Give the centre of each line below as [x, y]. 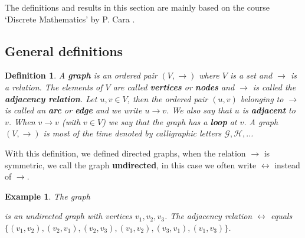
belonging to [262, 98]
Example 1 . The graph [47, 196]
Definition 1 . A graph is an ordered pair [81, 75]
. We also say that [199, 110]
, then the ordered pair [168, 98]
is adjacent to [269, 110]
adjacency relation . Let [51, 98]
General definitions [64, 50]
